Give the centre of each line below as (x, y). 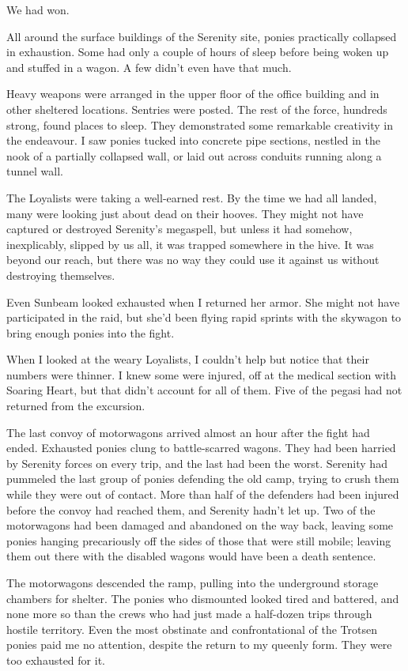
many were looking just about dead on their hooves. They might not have (185, 213)
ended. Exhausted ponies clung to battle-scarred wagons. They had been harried (201, 448)
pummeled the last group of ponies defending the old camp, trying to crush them (203, 479)
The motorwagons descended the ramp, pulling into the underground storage (193, 582)
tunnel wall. (35, 171)
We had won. (38, 9)
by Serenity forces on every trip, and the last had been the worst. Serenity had (197, 463)
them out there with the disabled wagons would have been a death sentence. (191, 556)
